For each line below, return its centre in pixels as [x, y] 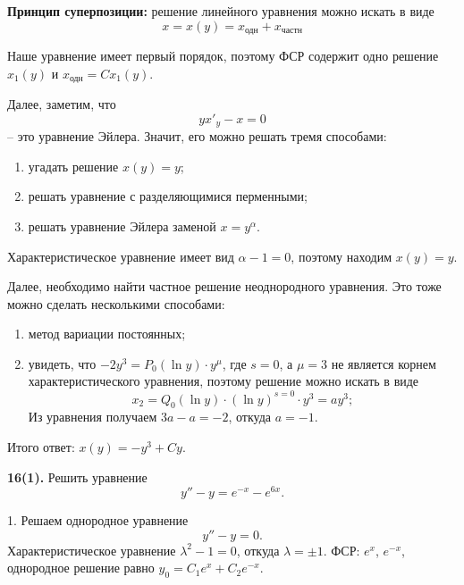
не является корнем [384, 363]
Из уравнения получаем [93, 417]
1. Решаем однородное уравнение [98, 520]
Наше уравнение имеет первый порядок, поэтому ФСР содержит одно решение [223, 56]
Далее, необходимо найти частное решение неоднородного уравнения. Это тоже [224, 286]
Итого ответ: [41, 446]
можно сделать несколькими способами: [116, 303]
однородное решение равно [81, 568]
